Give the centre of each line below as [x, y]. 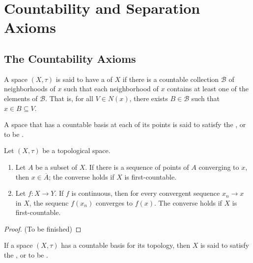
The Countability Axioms [70, 58]
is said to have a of [84, 79]
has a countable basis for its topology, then [126, 245]
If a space [18, 245]
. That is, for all [69, 98]
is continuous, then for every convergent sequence [146, 193]
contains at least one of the [208, 89]
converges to [114, 202]
